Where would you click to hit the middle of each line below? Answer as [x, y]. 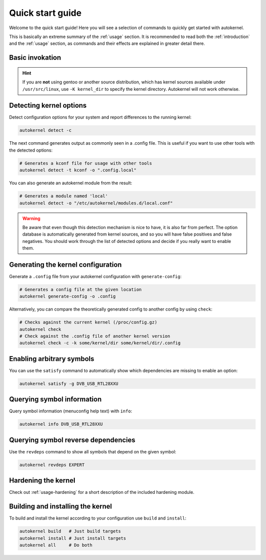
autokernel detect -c [46, 130]
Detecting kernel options [48, 105]
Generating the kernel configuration [66, 264]
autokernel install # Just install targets [73, 538]
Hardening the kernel [42, 481]
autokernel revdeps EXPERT [52, 465]
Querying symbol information [55, 399]
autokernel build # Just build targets [70, 531]
